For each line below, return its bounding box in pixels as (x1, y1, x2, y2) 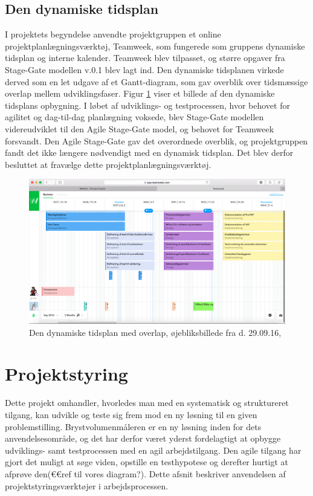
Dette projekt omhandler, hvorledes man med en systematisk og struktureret (5, 396, 289, 409)
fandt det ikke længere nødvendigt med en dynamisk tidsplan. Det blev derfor (5, 146, 294, 159)
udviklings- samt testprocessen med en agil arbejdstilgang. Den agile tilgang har (5, 443, 302, 456)
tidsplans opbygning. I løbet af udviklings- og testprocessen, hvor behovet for (5, 98, 290, 111)
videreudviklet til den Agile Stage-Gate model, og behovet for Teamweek (5, 122, 274, 135)
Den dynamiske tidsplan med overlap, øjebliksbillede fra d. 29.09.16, (29, 326, 282, 338)
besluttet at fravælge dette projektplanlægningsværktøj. (5, 158, 211, 170)
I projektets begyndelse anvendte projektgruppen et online (5, 28, 221, 40)
